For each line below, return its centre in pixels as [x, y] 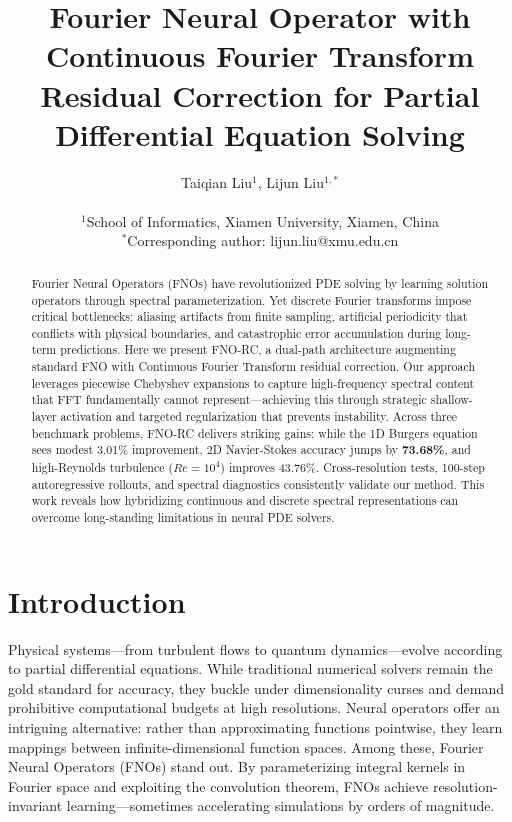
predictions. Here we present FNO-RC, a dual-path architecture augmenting [258, 349]
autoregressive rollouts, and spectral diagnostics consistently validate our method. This [258, 483]
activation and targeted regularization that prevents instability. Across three [259, 416]
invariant [35, 805]
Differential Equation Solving [260, 133]
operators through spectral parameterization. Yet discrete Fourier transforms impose [251, 299]
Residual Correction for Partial [260, 94]
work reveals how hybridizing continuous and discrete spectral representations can [245, 500]
